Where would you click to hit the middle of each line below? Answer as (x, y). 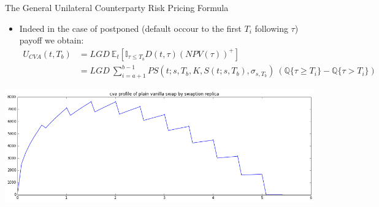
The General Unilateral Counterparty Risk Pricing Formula (117, 7)
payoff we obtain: (52, 40)
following (271, 28)
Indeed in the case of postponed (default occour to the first (130, 28)
